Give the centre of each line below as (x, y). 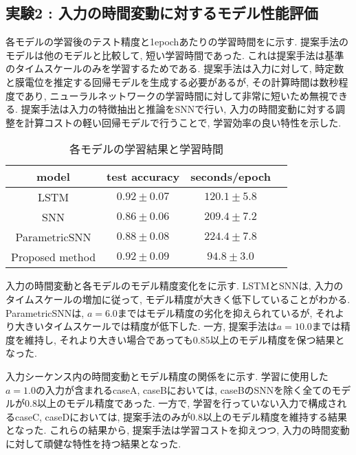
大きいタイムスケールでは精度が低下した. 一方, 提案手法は (146, 326)
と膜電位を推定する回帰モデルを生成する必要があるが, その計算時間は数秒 (172, 81)
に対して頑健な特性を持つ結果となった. (93, 443)
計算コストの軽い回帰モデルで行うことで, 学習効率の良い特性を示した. (183, 122)
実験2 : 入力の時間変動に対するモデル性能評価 (162, 13)
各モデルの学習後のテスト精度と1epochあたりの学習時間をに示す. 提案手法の (177, 42)
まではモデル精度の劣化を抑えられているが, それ (226, 312)
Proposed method (54, 257)
